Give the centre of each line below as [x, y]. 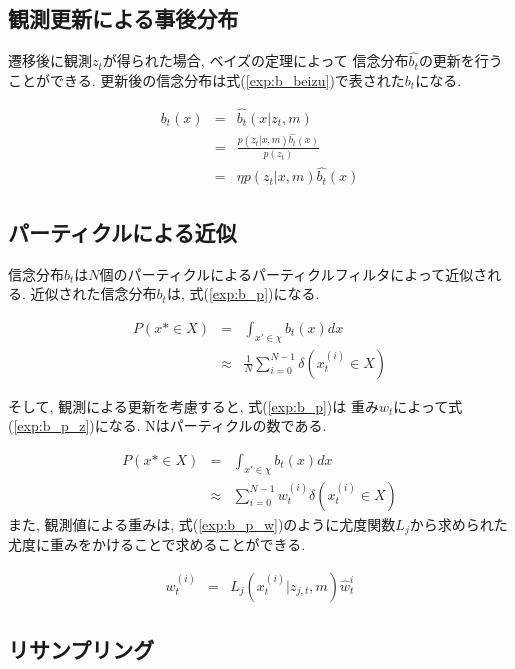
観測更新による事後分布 [123, 18]
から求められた [458, 523]
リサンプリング [81, 649]
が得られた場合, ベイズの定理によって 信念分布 [255, 60]
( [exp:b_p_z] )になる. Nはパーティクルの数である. [167, 425]
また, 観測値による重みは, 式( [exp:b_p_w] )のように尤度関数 [202, 523]
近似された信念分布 [93, 293]
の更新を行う [460, 60]
